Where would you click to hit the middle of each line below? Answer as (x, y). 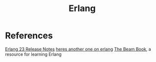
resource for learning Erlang (33, 54)
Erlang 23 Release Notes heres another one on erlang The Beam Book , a (78, 49)
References (29, 36)
